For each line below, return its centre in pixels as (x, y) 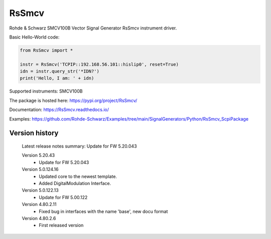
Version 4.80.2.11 (39, 204)
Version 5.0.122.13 (40, 190)
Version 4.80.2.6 (39, 218)
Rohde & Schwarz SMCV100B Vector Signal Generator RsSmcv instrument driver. (93, 28)
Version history (34, 133)
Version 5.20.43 (38, 155)
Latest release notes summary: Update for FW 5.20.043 (80, 146)
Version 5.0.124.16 (40, 169)
